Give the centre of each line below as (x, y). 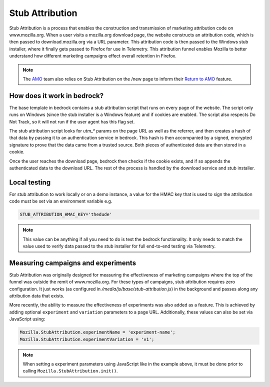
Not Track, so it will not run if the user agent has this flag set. (72, 121)
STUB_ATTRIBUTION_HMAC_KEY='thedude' (66, 214)
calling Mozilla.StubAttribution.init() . (70, 371)
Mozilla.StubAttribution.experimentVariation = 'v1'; (87, 339)
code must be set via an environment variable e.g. (61, 201)
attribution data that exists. (37, 296)
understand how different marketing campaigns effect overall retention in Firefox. (93, 56)
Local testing (30, 182)
